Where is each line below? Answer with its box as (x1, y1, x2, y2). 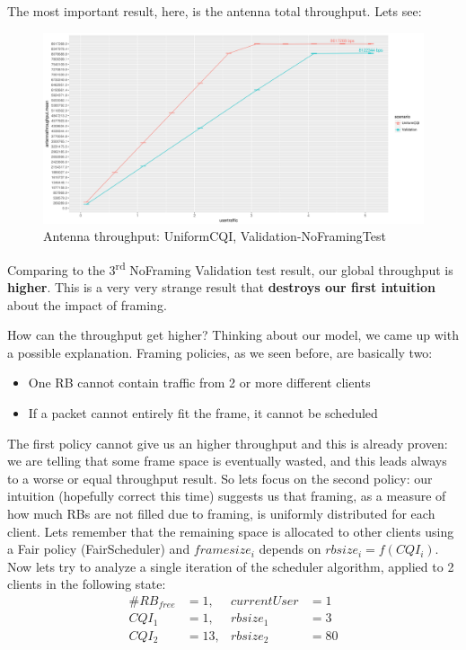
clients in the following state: (7, 574, 166, 593)
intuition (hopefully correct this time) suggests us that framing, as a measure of (7, 486, 446, 505)
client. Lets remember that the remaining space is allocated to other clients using (7, 521, 454, 540)
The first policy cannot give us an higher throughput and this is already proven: (7, 433, 448, 452)
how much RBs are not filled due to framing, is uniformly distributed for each (7, 503, 435, 522)
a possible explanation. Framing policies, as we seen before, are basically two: (7, 343, 433, 361)
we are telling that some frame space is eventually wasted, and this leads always (7, 451, 447, 470)
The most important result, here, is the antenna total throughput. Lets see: (7, 2, 422, 20)
